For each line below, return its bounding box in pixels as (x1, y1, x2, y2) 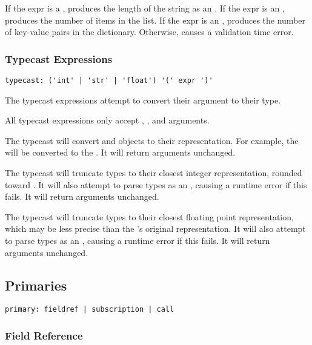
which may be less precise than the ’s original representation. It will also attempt (5, 222, 306, 235)
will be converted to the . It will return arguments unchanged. (5, 146, 236, 159)
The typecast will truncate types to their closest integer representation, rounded (5, 166, 302, 179)
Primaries (5, 275, 67, 294)
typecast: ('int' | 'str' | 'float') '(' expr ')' (5, 76, 213, 85)
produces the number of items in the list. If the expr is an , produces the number (5, 13, 306, 26)
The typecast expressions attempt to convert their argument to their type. (5, 93, 281, 106)
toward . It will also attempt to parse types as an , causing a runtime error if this (5, 178, 307, 191)
